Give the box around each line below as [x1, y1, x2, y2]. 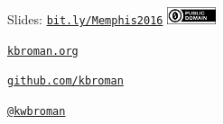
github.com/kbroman [7, 75, 124, 88]
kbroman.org [7, 44, 79, 58]
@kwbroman [7, 104, 66, 118]
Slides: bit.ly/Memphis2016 [7, 9, 163, 28]
